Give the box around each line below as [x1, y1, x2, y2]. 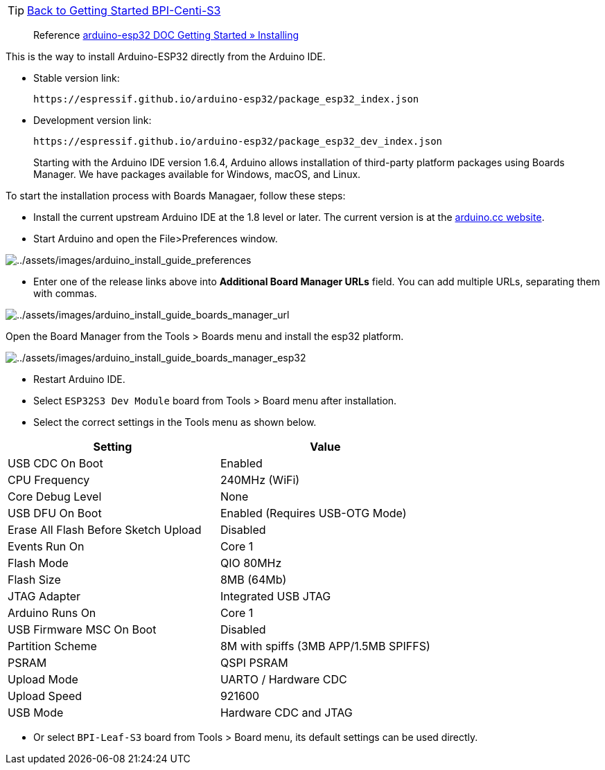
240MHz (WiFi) [220, 473, 300, 487]
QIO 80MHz [220, 556, 282, 570]
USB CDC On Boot [8, 456, 103, 470]
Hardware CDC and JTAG [220, 706, 353, 719]
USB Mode [8, 706, 64, 719]
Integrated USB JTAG [220, 589, 331, 603]
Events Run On [8, 539, 85, 553]
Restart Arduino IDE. [33, 373, 125, 385]
